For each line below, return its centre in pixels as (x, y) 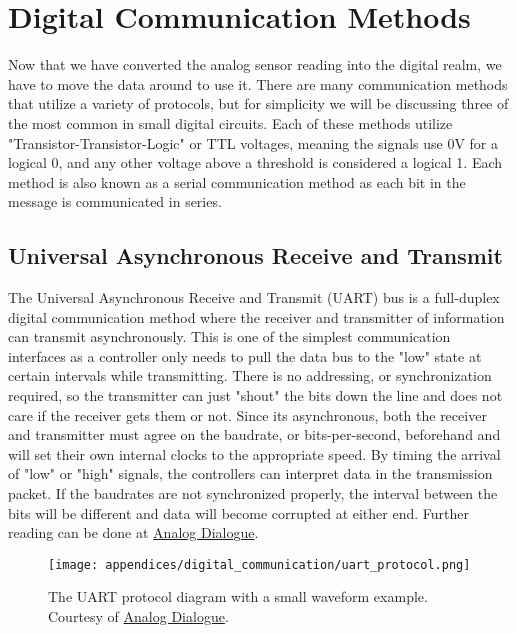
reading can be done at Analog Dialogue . (133, 532)
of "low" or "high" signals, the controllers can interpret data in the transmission (250, 473)
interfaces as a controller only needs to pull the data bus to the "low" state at (245, 355)
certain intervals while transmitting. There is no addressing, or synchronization (250, 375)
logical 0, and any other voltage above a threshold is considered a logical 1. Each (255, 162)
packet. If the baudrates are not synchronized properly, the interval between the (253, 493)
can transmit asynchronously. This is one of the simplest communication (229, 336)
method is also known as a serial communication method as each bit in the (237, 181)
